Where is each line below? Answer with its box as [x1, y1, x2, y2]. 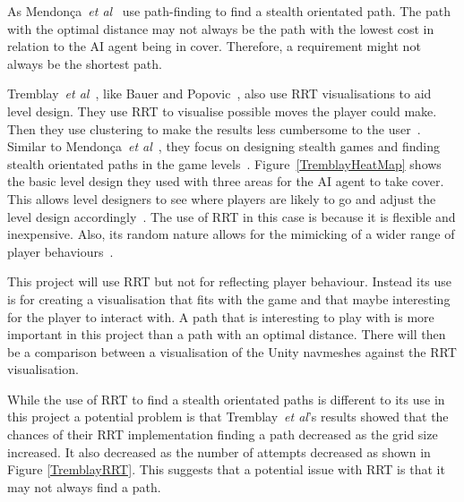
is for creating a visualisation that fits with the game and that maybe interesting [7, 289, 451, 308]
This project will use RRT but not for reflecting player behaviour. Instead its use [7, 272, 452, 291]
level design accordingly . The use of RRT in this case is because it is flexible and [7, 207, 456, 225]
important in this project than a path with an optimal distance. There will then [7, 325, 446, 344]
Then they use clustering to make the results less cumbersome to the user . [7, 119, 421, 138]
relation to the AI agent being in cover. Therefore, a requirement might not [7, 37, 421, 55]
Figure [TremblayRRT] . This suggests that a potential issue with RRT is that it [7, 460, 445, 479]
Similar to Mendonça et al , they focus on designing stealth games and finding [7, 137, 441, 156]
